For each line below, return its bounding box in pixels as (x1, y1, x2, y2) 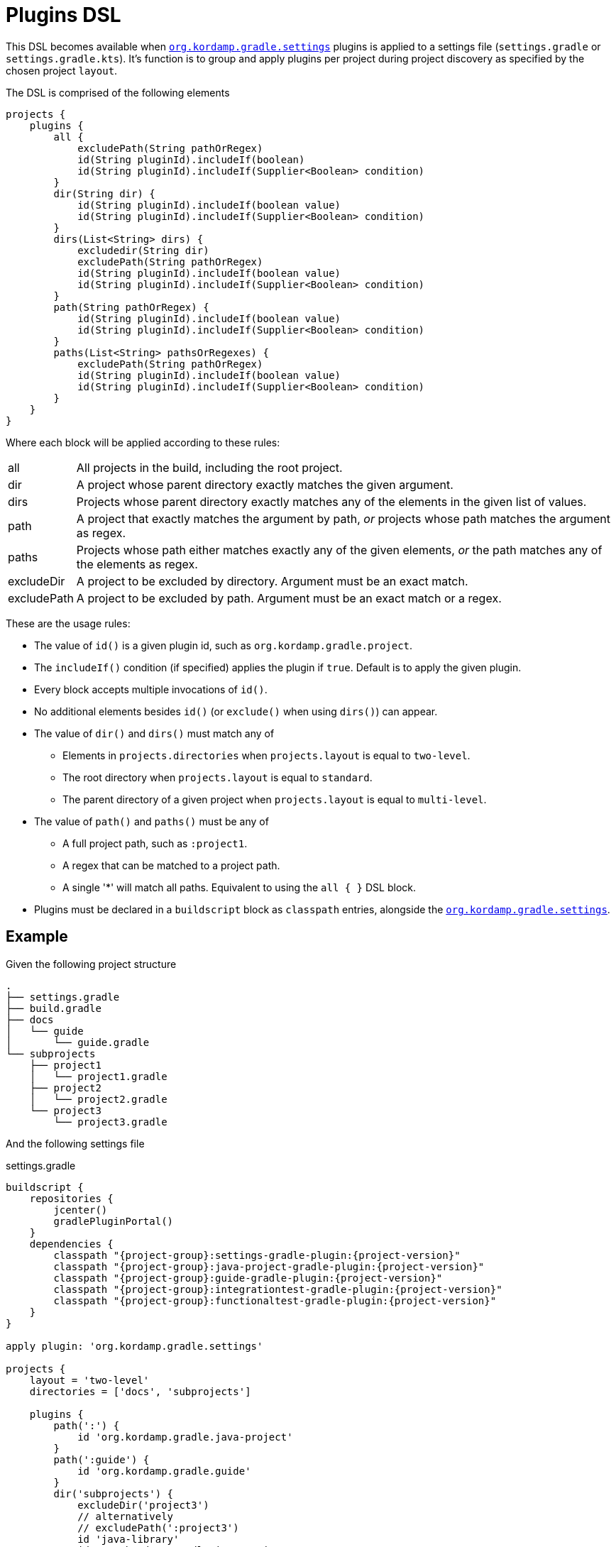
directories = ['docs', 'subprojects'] (29, 1385, 251, 1397)
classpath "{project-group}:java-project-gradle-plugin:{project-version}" (53, 1260, 485, 1272)
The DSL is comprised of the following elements (6, 86, 230, 99)
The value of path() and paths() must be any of (34, 815, 269, 827)
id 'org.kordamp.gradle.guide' (77, 1465, 251, 1477)
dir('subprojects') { (53, 1487, 174, 1499)
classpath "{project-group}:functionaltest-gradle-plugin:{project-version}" (53, 1294, 497, 1306)
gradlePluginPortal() (53, 1215, 174, 1227)
